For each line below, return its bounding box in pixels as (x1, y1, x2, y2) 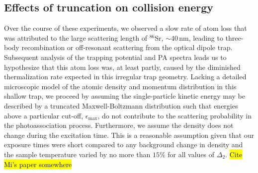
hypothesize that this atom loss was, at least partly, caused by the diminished (4, 61, 241, 72)
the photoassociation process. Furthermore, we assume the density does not (4, 120, 234, 130)
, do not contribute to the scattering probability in (97, 110, 252, 120)
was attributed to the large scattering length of (4, 32, 148, 43)
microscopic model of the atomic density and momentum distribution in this (4, 81, 237, 91)
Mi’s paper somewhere (4, 159, 72, 169)
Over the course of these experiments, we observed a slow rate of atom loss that (4, 23, 247, 33)
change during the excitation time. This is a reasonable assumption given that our (4, 129, 254, 140)
